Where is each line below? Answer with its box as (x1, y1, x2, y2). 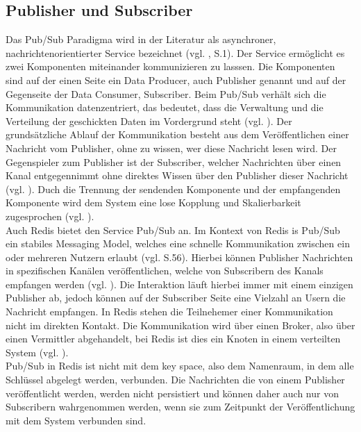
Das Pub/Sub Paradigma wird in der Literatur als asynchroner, (6, 32, 276, 47)
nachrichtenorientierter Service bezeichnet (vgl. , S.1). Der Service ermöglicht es (6, 45, 345, 60)
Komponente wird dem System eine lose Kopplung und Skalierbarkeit (6, 195, 301, 210)
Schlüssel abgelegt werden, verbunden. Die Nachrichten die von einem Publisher (6, 372, 345, 387)
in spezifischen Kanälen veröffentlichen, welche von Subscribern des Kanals (6, 263, 324, 278)
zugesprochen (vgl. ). (6, 208, 94, 223)
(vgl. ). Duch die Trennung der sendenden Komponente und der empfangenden (6, 181, 341, 196)
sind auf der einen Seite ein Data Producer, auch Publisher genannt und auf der (6, 72, 346, 87)
